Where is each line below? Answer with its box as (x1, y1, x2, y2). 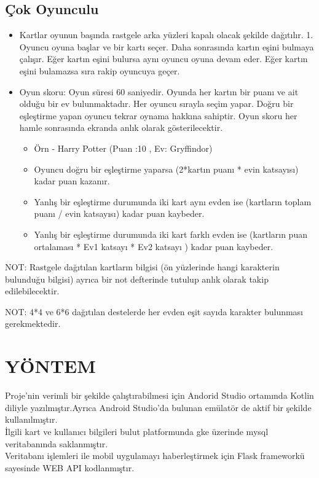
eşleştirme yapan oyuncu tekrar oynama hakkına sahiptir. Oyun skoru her (19, 109, 297, 122)
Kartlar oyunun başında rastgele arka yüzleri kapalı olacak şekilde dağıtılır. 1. (19, 28, 313, 41)
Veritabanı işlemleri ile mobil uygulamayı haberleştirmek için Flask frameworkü (5, 449, 305, 462)
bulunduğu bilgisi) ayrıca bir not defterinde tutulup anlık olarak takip (5, 272, 269, 285)
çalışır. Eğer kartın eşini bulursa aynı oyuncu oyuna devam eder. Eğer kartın (19, 52, 308, 65)
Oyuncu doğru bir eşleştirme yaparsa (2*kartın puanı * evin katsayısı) (34, 162, 299, 175)
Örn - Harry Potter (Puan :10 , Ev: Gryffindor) (34, 141, 213, 154)
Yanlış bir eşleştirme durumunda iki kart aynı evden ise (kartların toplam (34, 195, 312, 208)
